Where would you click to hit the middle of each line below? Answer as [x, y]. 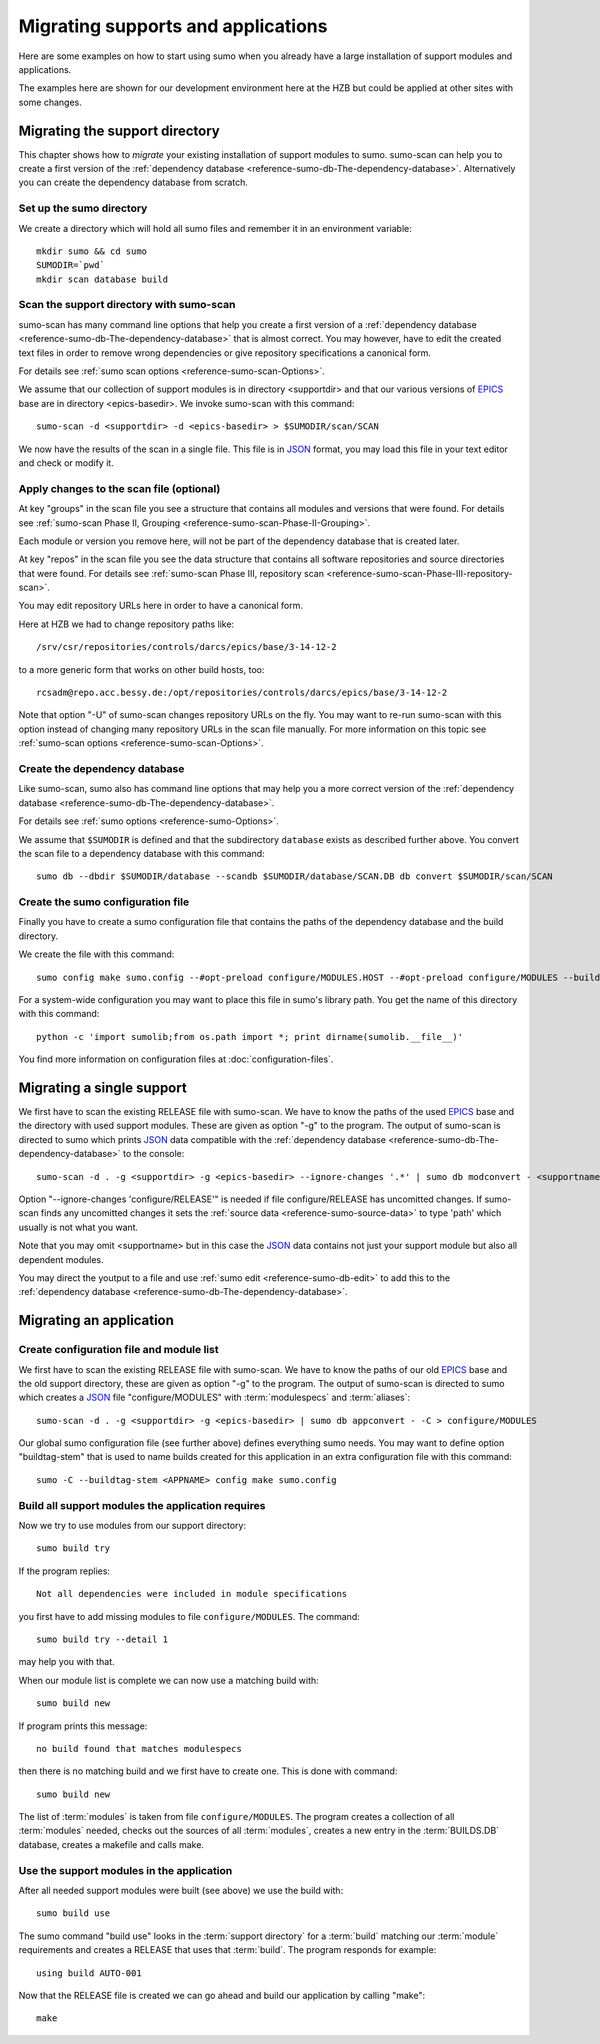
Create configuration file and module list [118, 1350]
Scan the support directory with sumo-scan [127, 305]
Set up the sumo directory [83, 208]
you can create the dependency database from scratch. [133, 182]
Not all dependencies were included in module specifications [192, 1594]
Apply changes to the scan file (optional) [119, 488]
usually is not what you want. [78, 1227]
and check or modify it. [66, 462]
